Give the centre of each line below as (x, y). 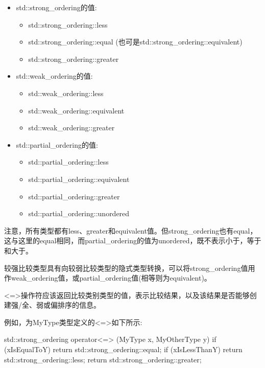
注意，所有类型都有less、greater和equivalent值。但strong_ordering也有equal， (131, 230)
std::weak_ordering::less (66, 93)
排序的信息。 (79, 305)
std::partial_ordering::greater (74, 196)
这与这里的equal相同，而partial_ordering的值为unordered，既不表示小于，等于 (133, 240)
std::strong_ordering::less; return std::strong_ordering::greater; (103, 359)
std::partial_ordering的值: (57, 144)
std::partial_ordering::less (68, 162)
